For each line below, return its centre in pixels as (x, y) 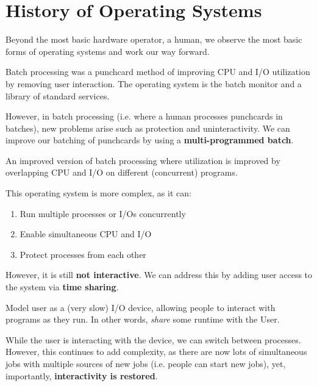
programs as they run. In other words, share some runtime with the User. (143, 319)
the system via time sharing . (62, 287)
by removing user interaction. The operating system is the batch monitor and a (154, 83)
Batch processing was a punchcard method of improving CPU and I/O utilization (158, 72)
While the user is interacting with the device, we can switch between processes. (153, 339)
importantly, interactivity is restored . (82, 375)
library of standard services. (58, 95)
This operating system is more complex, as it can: (98, 193)
